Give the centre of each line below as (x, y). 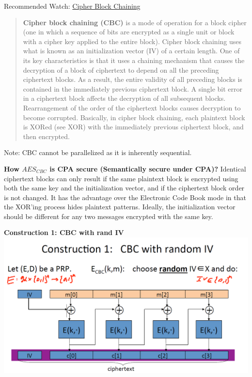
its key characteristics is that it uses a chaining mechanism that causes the (134, 60)
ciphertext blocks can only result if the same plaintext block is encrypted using (121, 178)
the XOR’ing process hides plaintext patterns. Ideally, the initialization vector (120, 207)
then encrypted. (46, 136)
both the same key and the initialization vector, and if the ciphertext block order (124, 188)
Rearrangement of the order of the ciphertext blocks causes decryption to (132, 107)
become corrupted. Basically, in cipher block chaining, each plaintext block (134, 117)
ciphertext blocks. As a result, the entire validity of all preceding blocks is (133, 79)
